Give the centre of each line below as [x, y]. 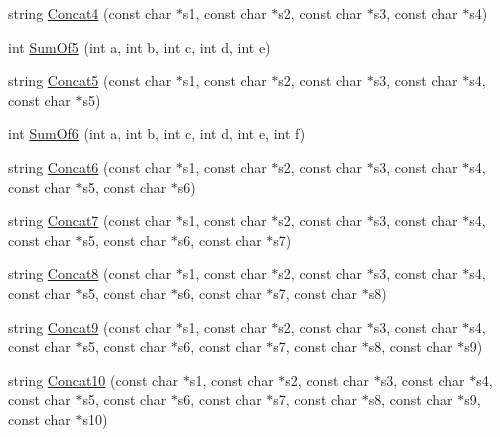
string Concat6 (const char [90, 166]
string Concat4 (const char [90, 13]
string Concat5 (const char [90, 80]
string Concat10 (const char [93, 379]
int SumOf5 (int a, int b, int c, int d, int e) [139, 46]
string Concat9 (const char [90, 326]
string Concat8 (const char [90, 273]
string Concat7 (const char [90, 220]
